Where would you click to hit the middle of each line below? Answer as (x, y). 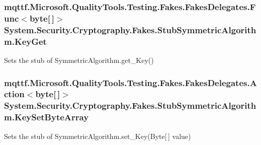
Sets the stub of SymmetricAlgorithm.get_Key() (79, 60)
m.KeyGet (25, 41)
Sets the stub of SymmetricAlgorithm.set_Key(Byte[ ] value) (98, 136)
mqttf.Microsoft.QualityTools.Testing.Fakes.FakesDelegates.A (130, 82)
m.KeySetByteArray (47, 117)
